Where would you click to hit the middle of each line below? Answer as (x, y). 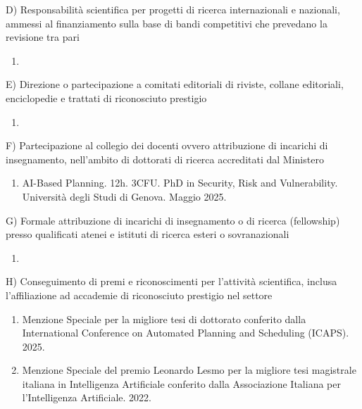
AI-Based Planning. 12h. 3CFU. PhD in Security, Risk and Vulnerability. (180, 183)
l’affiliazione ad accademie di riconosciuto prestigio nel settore (139, 295)
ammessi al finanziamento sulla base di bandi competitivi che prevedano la (167, 23)
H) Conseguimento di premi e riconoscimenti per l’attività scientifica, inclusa (171, 281)
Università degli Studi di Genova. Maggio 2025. (124, 196)
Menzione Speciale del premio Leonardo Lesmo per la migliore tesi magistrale (189, 370)
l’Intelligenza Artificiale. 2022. (87, 397)
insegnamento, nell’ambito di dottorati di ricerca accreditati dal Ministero (165, 159)
